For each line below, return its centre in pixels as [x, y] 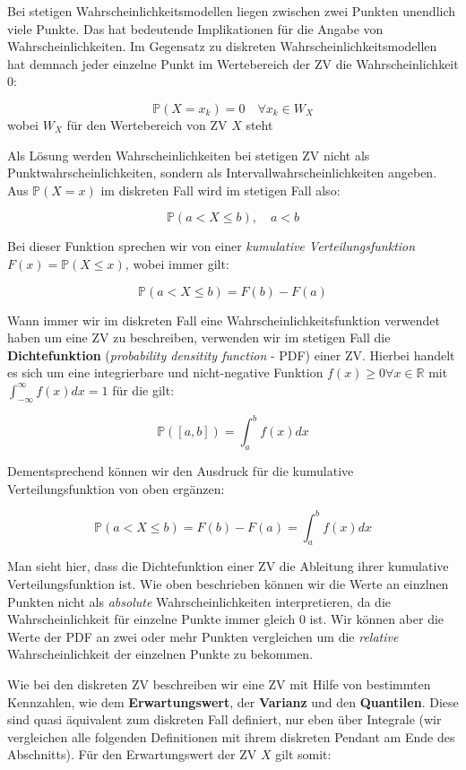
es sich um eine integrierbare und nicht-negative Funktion [165, 372]
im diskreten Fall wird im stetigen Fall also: [220, 190]
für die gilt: [143, 389]
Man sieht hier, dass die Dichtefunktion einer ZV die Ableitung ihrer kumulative [228, 566]
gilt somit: [303, 754]
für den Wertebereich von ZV [147, 124]
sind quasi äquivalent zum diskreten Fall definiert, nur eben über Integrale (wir [224, 719]
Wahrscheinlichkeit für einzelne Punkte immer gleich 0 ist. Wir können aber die [226, 619]
